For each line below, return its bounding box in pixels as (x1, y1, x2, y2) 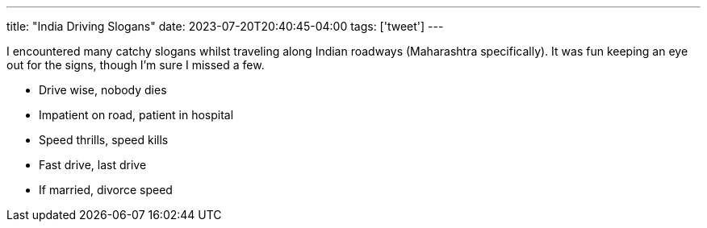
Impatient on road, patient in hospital (39, 108, 234, 122)
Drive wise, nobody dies (39, 83, 167, 97)
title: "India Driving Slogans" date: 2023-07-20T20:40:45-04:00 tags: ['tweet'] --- (6, 19, 444, 33)
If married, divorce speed (39, 183, 173, 197)
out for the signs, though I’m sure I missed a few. (6, 58, 265, 72)
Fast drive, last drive (39, 158, 147, 172)
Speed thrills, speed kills (39, 133, 169, 147)
